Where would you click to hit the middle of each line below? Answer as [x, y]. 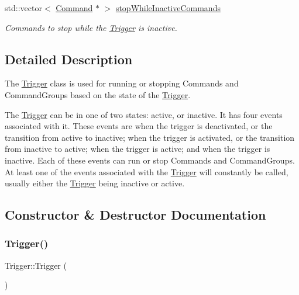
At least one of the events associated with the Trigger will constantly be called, [147, 171]
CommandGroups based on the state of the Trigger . [98, 94]
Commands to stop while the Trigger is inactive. [91, 27]
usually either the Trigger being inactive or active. [95, 183]
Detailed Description [69, 59]
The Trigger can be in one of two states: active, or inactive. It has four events [144, 114]
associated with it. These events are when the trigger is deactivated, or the [139, 126]
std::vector [23, 8]
